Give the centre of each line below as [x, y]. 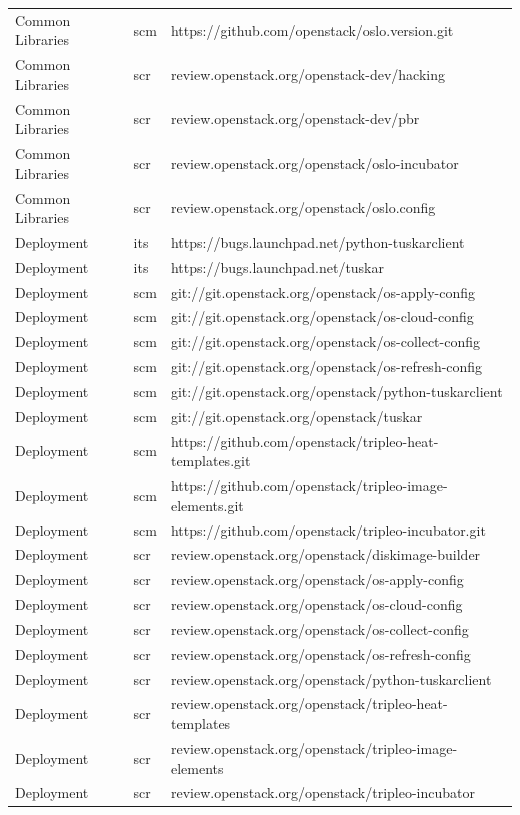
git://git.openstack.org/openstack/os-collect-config [325, 341]
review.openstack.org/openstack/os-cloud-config [316, 604]
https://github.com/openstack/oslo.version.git [312, 29]
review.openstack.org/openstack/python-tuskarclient [331, 678]
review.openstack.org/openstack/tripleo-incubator [323, 792]
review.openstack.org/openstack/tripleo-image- [314, 747]
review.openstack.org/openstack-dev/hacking [307, 73]
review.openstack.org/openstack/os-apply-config [317, 579]
